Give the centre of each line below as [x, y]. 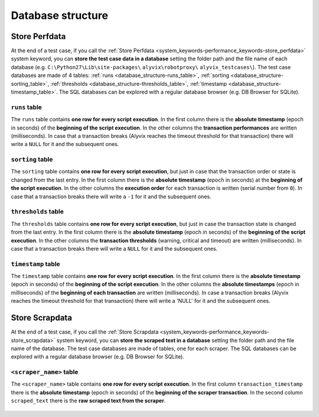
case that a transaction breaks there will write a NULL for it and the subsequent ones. [114, 248]
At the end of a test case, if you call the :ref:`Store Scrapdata [85, 332]
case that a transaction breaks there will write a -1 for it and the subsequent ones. [111, 196]
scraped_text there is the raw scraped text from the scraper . [88, 401]
